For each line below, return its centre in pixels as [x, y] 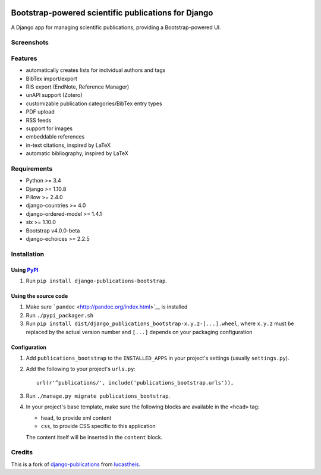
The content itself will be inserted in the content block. [94, 437]
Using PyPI [25, 270]
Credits [22, 452]
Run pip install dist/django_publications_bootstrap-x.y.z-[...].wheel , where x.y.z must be [160, 323]
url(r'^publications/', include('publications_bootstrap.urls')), [135, 383]
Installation [28, 254]
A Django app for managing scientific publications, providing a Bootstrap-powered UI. [116, 27]
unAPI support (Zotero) [54, 95]
